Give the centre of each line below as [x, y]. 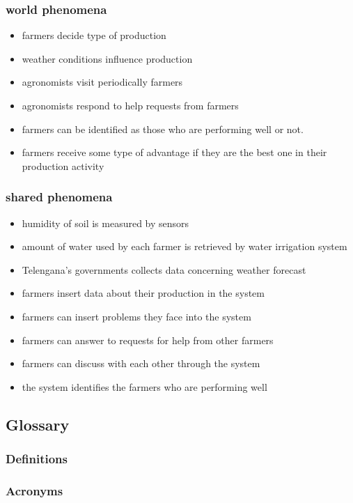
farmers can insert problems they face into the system [136, 316]
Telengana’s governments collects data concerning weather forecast [164, 269]
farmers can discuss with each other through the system [141, 363]
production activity [63, 165]
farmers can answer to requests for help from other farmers [148, 340]
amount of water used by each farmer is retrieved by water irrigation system [185, 246]
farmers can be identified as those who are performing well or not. [163, 129]
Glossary [38, 424]
